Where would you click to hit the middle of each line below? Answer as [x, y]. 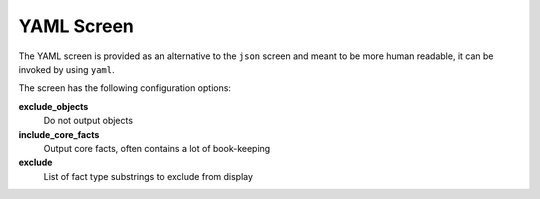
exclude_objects [53, 106]
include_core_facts [59, 134]
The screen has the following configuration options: [125, 88]
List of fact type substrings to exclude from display [148, 176]
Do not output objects [88, 121]
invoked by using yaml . [66, 69]
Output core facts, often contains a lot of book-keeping [157, 148]
